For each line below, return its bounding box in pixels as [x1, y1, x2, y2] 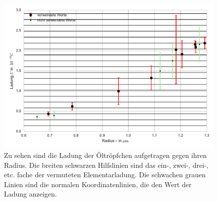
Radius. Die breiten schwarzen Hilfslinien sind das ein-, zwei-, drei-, [4, 159, 209, 170]
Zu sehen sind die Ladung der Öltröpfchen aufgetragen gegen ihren [4, 150, 207, 160]
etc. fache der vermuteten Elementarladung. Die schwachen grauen [4, 169, 206, 180]
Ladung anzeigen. [4, 189, 57, 199]
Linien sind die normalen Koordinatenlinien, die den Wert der [4, 179, 192, 189]
